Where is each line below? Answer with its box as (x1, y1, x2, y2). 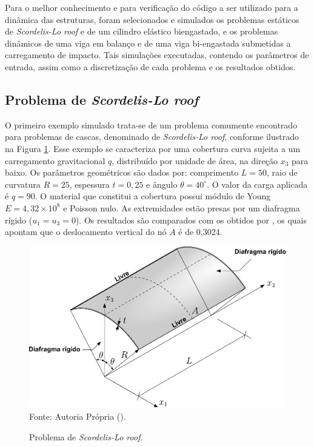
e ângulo (146, 177, 178, 190)
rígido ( (5, 213, 33, 226)
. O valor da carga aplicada (207, 177, 308, 190)
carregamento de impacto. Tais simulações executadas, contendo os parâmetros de (5, 48, 309, 61)
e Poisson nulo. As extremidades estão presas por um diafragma (63, 201, 300, 214)
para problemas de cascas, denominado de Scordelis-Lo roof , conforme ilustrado (5, 130, 299, 143)
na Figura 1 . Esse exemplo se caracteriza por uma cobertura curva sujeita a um (5, 142, 301, 154)
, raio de (267, 166, 298, 179)
